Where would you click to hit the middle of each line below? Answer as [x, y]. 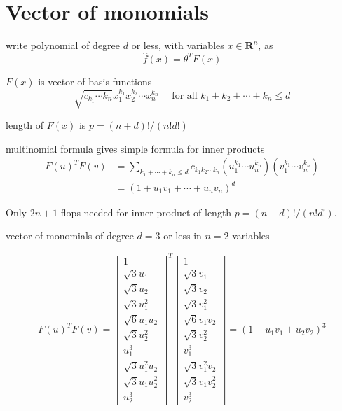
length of [25, 125]
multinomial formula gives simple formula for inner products [135, 148]
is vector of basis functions [95, 81]
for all [185, 96]
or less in [183, 236]
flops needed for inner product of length [146, 212]
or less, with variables [178, 45]
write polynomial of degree [63, 45]
